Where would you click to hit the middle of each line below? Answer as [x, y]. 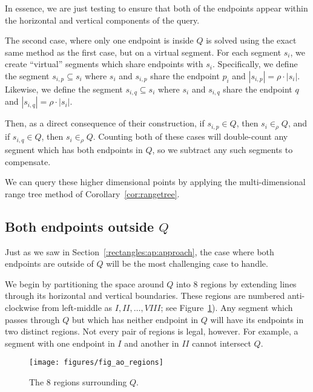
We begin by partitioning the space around [84, 283]
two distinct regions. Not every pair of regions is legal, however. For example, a [152, 331]
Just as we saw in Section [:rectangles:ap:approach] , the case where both [140, 251]
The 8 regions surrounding [78, 382]
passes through [32, 319]
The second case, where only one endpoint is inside [99, 40]
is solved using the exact [251, 40]
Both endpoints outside [80, 226]
